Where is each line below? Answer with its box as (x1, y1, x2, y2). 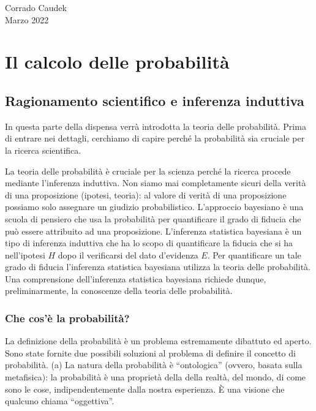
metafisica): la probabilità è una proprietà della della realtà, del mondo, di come (5, 371, 306, 383)
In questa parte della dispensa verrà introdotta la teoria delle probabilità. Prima (5, 119, 306, 132)
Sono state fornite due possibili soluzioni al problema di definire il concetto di (5, 346, 296, 359)
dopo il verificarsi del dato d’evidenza (58, 248, 198, 261)
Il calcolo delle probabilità (5, 49, 230, 74)
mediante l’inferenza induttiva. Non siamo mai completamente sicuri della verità (5, 176, 306, 189)
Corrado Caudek (5, 1, 67, 13)
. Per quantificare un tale (207, 248, 301, 261)
